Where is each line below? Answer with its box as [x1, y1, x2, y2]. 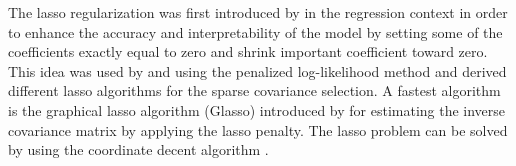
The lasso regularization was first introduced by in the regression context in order [8, 2, 508, 22]
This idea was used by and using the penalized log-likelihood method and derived [8, 60, 507, 81]
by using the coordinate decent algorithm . [8, 139, 269, 160]
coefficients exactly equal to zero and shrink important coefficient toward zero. [8, 41, 488, 62]
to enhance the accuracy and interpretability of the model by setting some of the [8, 21, 503, 42]
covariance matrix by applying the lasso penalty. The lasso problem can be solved [8, 119, 508, 140]
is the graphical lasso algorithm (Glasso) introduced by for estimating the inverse [8, 99, 506, 120]
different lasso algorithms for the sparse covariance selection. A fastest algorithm [8, 80, 501, 101]
